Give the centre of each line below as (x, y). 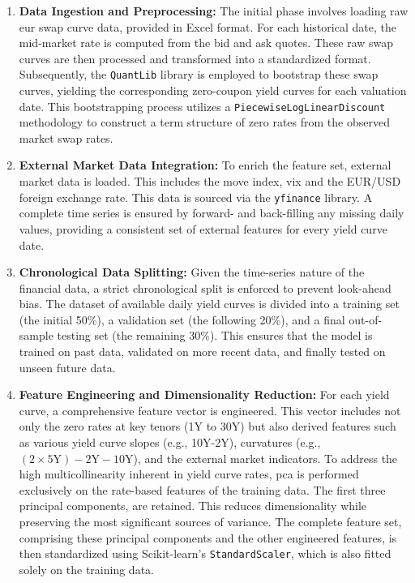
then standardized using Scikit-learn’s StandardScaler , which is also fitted (205, 553)
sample (36, 335)
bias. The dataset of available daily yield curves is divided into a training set (209, 304)
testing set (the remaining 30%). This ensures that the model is (215, 335)
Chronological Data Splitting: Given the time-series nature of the (192, 272)
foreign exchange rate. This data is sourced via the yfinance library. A (196, 197)
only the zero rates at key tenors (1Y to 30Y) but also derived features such (207, 426)
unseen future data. (67, 367)
